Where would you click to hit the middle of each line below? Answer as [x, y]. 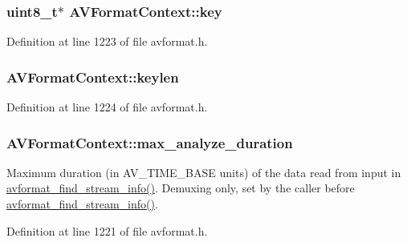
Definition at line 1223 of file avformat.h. [107, 41]
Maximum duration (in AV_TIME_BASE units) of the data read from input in [204, 172]
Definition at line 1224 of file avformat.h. [107, 107]
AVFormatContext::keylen [93, 77]
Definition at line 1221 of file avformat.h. [107, 230]
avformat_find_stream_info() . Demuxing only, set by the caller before [181, 188]
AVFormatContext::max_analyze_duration [150, 142]
